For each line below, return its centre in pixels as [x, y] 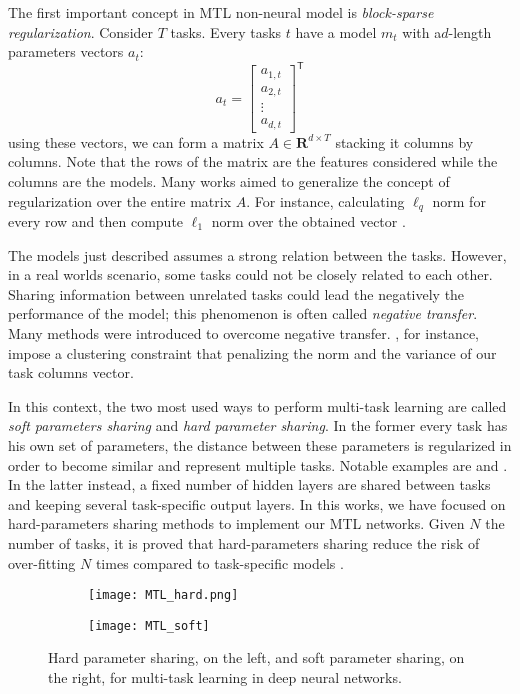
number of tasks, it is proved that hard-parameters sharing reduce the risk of [244, 542]
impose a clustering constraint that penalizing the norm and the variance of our [252, 352]
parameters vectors [66, 51]
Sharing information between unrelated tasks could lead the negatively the [236, 293]
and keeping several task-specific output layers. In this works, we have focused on [257, 503]
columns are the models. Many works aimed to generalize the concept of [229, 180]
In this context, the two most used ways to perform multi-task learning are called [257, 405]
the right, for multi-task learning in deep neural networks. [225, 677]
